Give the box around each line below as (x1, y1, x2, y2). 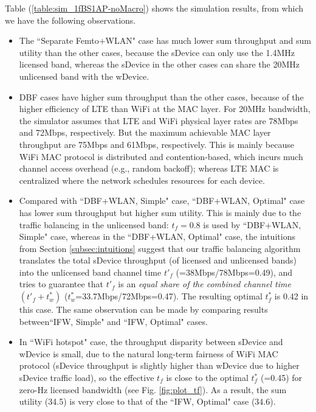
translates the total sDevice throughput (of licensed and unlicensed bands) (19, 254, 297, 267)
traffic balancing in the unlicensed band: (19, 218, 169, 231)
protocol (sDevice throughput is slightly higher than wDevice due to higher (19, 359, 300, 372)
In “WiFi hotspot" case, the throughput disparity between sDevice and (19, 335, 283, 348)
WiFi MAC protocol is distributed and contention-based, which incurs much (19, 150, 303, 162)
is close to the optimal (166, 371, 249, 384)
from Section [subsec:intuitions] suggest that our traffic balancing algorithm (19, 242, 301, 254)
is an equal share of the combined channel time (118, 278, 291, 290)
